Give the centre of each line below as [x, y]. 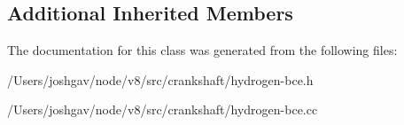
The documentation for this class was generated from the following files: [202, 50]
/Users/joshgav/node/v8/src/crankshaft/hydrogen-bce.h [160, 79]
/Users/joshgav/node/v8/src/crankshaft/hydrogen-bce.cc [163, 109]
